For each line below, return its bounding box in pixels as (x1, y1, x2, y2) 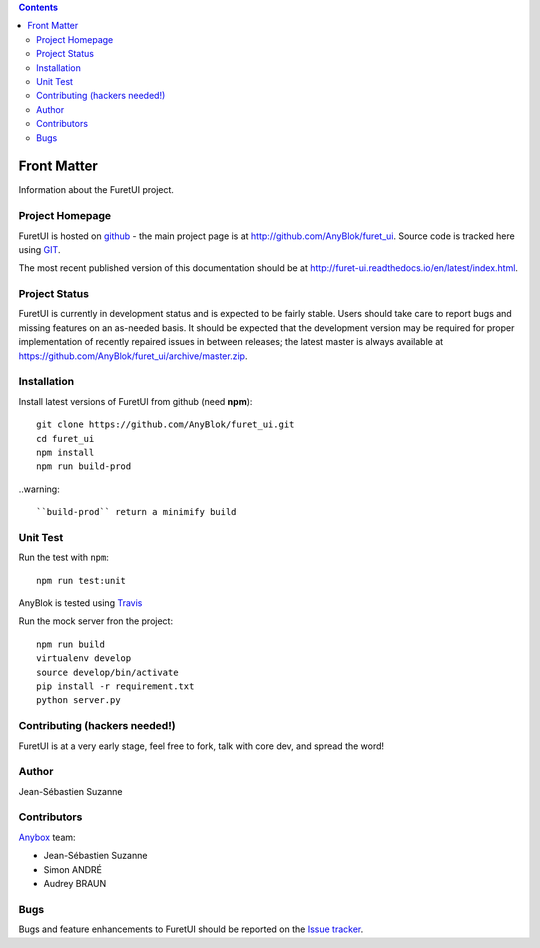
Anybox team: (18, 831, 76, 843)
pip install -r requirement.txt (36, 681, 195, 692)
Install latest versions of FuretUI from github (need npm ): (18, 395, 253, 407)
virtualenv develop (36, 653, 132, 664)
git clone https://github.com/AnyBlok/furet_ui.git (36, 419, 295, 430)
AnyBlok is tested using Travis (18, 597, 143, 609)
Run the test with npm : (18, 551, 109, 564)
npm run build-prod (36, 461, 132, 472)
